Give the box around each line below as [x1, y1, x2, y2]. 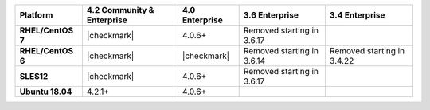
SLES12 [19, 71, 49, 81]
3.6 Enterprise [243, 10, 299, 20]
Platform [19, 10, 53, 20]
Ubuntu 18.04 [19, 86, 72, 97]
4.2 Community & [86, 5, 154, 15]
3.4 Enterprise [329, 10, 385, 20]
